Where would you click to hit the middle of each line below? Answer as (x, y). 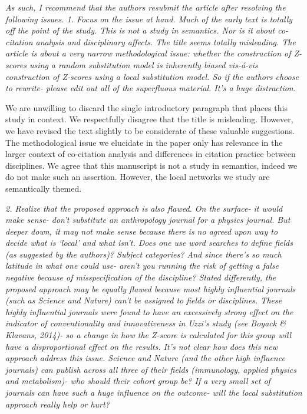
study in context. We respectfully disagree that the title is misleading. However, (149, 119)
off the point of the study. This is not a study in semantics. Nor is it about (140, 30)
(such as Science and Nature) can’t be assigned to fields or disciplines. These (144, 300)
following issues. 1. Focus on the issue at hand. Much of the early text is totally (149, 19)
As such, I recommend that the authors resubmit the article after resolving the (146, 7)
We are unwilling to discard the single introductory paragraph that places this (146, 107)
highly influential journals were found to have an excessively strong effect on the (149, 311)
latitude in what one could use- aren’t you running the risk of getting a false (142, 266)
